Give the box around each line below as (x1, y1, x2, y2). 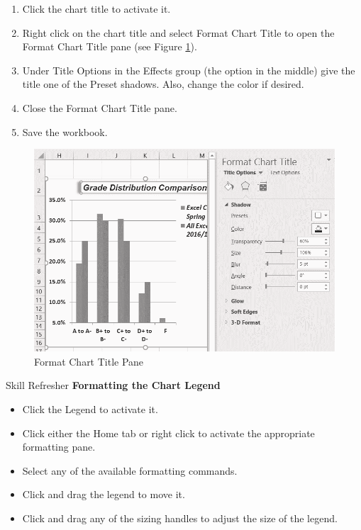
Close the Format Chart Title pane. (22, 100, 177, 115)
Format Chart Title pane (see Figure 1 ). (22, 39, 197, 54)
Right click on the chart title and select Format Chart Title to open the (22, 25, 335, 40)
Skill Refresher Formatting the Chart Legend (6, 378, 221, 393)
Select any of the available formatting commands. (22, 463, 238, 478)
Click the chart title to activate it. (22, 1, 171, 16)
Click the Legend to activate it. (22, 401, 158, 416)
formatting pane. (22, 439, 96, 454)
